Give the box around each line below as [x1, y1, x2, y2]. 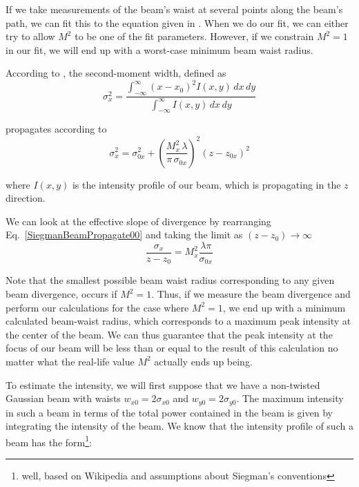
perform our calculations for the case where [6, 300, 189, 314]
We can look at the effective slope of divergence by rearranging [6, 213, 271, 228]
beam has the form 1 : [6, 432, 92, 449]
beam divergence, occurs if [6, 287, 117, 301]
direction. [6, 191, 46, 205]
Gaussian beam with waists [6, 391, 121, 405]
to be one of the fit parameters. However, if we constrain [75, 29, 314, 44]
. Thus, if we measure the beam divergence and [151, 287, 351, 301]
